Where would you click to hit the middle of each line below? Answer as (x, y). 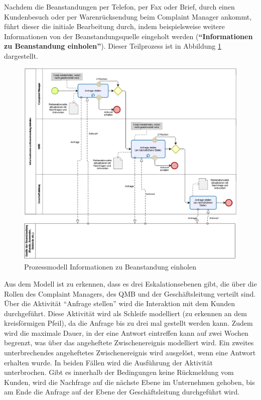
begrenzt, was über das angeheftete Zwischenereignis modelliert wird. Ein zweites (129, 343)
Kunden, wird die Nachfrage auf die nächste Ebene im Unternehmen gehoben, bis (129, 382)
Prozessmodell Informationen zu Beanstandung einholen (110, 267)
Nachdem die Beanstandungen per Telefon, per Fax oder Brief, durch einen (119, 7)
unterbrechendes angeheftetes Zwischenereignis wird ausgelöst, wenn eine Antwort (130, 353)
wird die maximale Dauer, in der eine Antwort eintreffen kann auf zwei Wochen (126, 332)
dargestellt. (21, 55)
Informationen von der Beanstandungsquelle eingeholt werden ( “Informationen (128, 36)
